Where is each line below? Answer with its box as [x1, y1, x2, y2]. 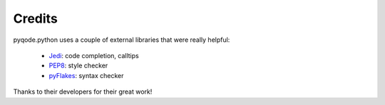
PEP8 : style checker [48, 61, 108, 70]
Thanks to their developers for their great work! [13, 87, 153, 96]
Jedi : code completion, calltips [48, 51, 139, 60]
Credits [13, 11, 58, 26]
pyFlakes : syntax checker [48, 71, 124, 79]
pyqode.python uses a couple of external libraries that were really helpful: [13, 35, 230, 44]
